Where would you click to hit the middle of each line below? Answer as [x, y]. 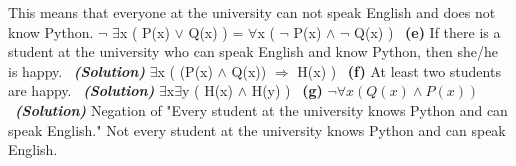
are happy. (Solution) [81, 90]
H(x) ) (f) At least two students [399, 70]
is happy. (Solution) [77, 70]
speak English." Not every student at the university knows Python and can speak [257, 129]
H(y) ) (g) [287, 90]
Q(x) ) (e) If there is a [427, 31]
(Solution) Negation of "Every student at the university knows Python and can [261, 109]
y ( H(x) [207, 90]
